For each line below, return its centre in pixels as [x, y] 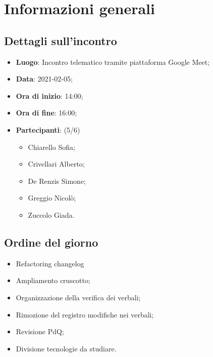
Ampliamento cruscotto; [53, 280]
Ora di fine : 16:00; [46, 113]
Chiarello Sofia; [51, 147]
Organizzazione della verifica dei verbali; [78, 297]
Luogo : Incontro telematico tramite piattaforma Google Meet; [113, 62]
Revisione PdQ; [40, 331]
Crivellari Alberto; [56, 164]
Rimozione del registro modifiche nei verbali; [85, 314]
